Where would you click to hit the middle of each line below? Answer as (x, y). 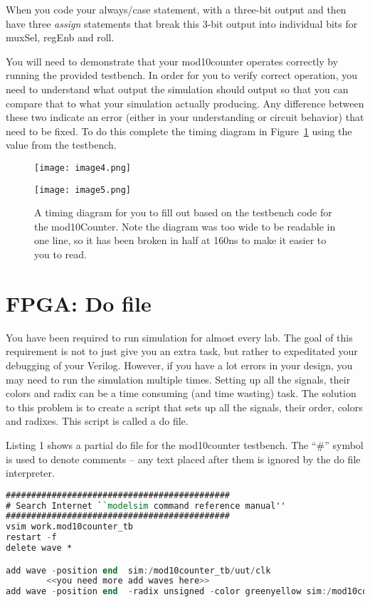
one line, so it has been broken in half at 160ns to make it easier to (180, 240)
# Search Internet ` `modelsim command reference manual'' (146, 506)
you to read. (60, 254)
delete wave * (39, 548)
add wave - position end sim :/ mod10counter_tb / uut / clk (138, 570)
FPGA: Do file (79, 303)
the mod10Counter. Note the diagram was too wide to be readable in (185, 226)
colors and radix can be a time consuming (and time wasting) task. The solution (181, 393)
